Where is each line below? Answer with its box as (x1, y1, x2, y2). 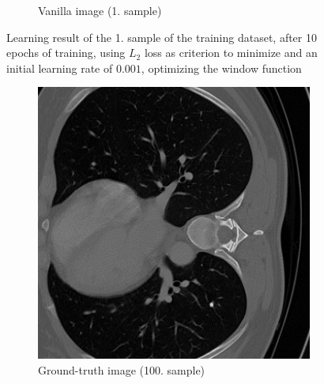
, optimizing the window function (141, 59, 302, 76)
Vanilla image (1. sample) (38, 2, 162, 18)
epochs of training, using (6, 44, 126, 61)
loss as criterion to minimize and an (144, 44, 318, 61)
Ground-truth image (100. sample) (38, 361, 205, 378)
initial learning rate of (6, 59, 113, 76)
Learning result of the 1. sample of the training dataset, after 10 (6, 28, 317, 45)
